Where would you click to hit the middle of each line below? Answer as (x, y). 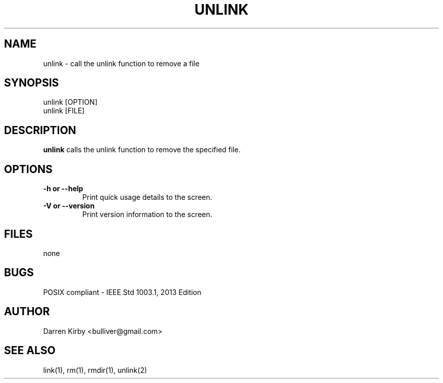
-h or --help (63, 189)
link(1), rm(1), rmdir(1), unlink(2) (95, 370)
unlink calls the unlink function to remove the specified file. (142, 150)
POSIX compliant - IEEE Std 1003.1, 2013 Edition (122, 292)
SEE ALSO (30, 351)
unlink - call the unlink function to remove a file (121, 63)
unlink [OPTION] (70, 102)
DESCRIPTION (40, 130)
